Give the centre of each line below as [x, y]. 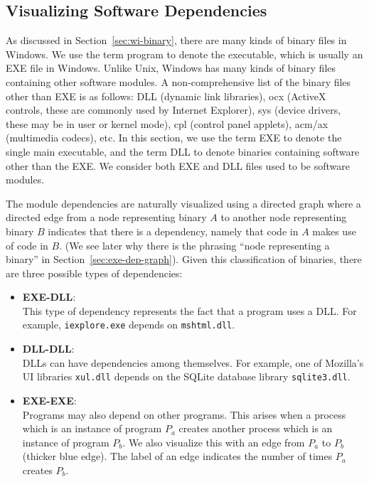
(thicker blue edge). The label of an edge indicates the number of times [177, 456]
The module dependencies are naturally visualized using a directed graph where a [183, 203]
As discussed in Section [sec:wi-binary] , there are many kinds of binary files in [176, 40]
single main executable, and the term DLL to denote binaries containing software [183, 151]
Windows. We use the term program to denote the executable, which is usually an [184, 54]
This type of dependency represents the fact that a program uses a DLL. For [189, 310]
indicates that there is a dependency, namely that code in [173, 231]
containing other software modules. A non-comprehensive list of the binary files [178, 81]
